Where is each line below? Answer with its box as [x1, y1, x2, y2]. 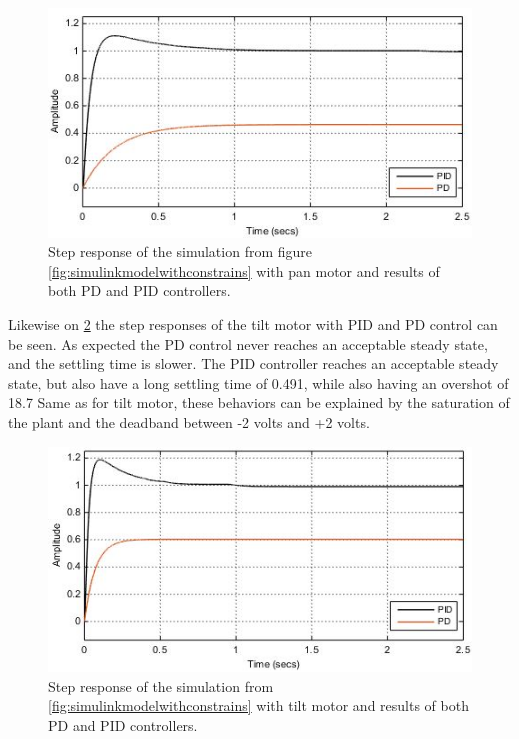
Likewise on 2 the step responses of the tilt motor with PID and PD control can [8, 314, 498, 334]
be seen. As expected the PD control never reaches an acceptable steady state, [8, 333, 488, 354]
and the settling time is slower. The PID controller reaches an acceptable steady [8, 353, 499, 374]
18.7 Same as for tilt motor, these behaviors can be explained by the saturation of [8, 392, 510, 413]
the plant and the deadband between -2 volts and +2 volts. [8, 411, 370, 432]
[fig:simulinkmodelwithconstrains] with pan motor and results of [48, 260, 440, 281]
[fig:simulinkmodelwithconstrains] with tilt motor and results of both [48, 695, 469, 716]
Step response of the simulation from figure [48, 241, 313, 262]
